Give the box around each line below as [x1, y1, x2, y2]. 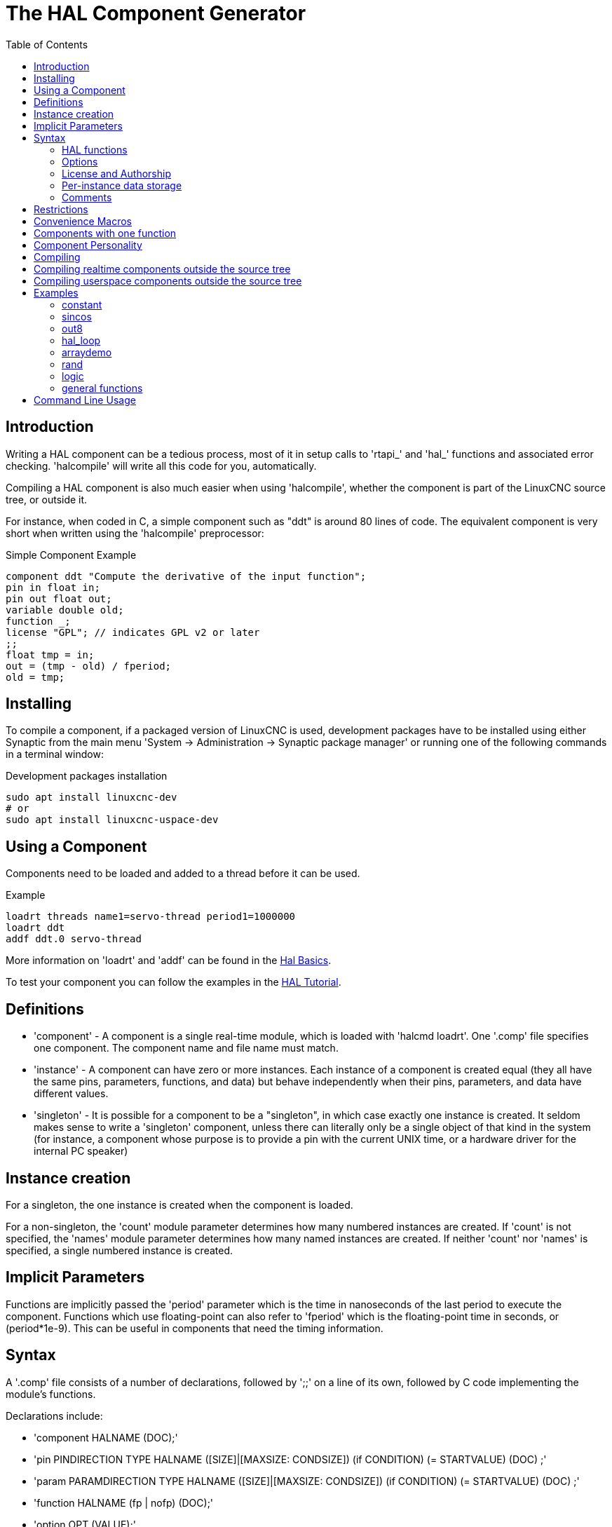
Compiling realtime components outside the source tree [34, 262, 291, 275]
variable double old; [6, 604, 124, 616]
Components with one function [34, 226, 177, 239]
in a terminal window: [6, 748, 104, 761]
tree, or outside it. [6, 493, 88, 505]
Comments [62, 191, 112, 203]
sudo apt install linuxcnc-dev [6, 792, 177, 803]
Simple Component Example [6, 548, 137, 561]
